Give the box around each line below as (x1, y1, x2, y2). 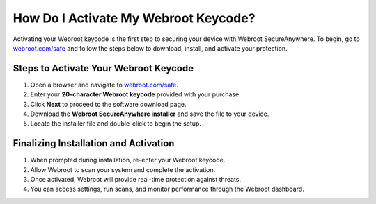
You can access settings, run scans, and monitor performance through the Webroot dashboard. (30, 185, 304, 194)
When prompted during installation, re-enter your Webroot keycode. (30, 156, 226, 164)
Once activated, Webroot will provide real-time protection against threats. (30, 176, 242, 184)
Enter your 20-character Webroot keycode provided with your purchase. (30, 90, 242, 99)
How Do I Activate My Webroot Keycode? (13, 10, 256, 26)
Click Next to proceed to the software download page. (30, 100, 187, 108)
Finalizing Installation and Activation (13, 137, 175, 149)
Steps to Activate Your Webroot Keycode (13, 62, 194, 74)
